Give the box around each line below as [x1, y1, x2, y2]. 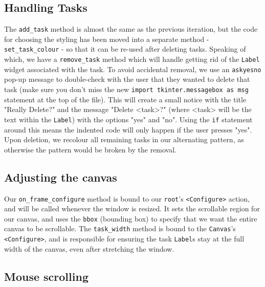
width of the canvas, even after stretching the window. [4, 243, 174, 254]
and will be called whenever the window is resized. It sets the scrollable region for [4, 203, 260, 214]
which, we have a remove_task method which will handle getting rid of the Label [4, 54, 260, 64]
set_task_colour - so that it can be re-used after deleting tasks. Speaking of [4, 43, 246, 54]
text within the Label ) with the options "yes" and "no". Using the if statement [4, 114, 253, 124]
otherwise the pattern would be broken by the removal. [4, 144, 177, 154]
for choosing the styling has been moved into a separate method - [4, 33, 209, 44]
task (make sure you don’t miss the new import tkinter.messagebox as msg [4, 84, 249, 95]
